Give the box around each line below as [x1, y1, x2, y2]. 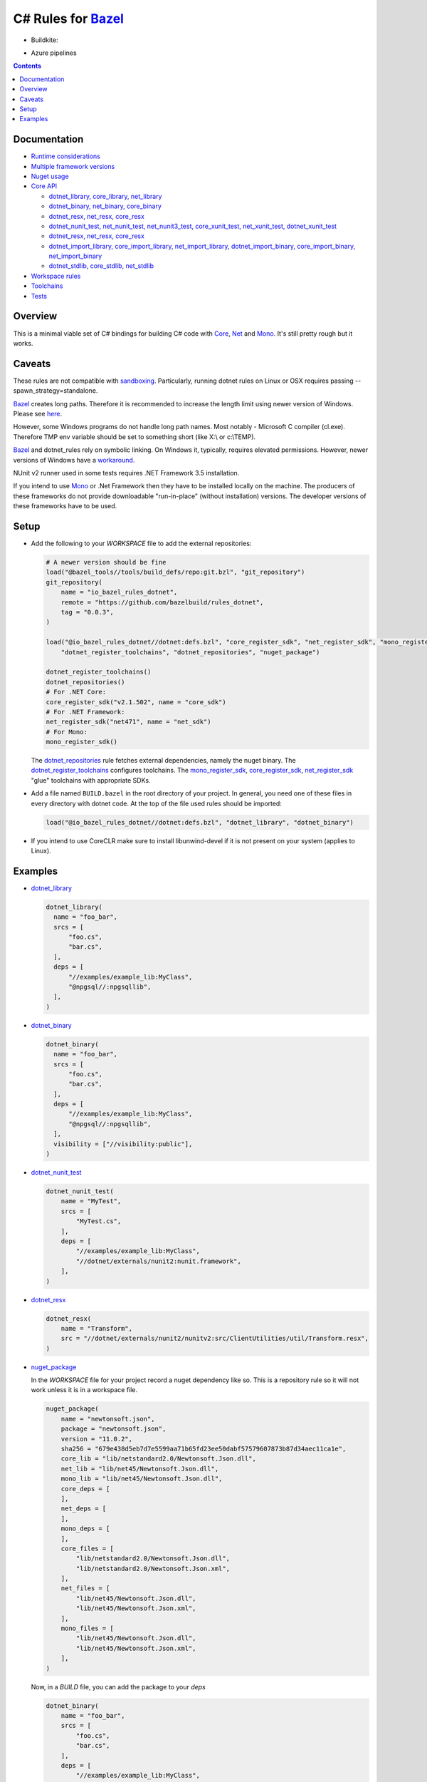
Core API [31, 182, 58, 190]
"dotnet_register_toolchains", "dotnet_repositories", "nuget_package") [60, 648, 320, 656]
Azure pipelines [31, 48, 78, 57]
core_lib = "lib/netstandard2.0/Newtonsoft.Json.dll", [60, 1455, 256, 1463]
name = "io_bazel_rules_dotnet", [60, 588, 178, 597]
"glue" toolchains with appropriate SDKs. [31, 776, 151, 784]
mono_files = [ [60, 1624, 114, 1632]
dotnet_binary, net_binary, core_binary [48, 202, 162, 210]
